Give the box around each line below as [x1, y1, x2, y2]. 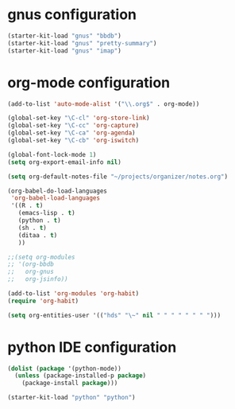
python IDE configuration [7, 338, 177, 356]
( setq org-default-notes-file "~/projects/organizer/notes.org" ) [7, 173, 228, 181]
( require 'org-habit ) [7, 297, 79, 305]
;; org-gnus [7, 268, 55, 276]
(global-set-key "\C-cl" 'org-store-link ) [7, 114, 150, 123]
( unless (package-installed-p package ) [14, 372, 147, 380]
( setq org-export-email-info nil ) [7, 158, 122, 166]
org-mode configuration [7, 73, 171, 92]
